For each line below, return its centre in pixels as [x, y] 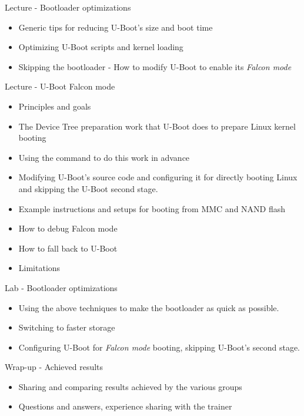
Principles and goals [55, 106]
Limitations [39, 268]
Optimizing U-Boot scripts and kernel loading [101, 47]
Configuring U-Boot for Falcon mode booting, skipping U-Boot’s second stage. [159, 347]
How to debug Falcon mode [68, 228]
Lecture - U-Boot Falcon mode [60, 86]
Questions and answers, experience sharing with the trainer [125, 406]
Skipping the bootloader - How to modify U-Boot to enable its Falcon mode [155, 66]
